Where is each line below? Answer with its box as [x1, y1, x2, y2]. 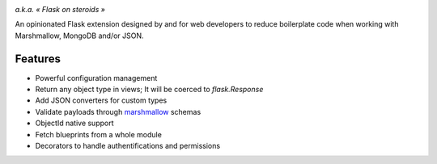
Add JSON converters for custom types [35, 95, 168, 105]
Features [15, 52, 61, 65]
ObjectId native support [35, 118, 114, 128]
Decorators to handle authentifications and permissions [35, 141, 221, 151]
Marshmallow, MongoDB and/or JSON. [15, 31, 144, 40]
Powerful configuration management [35, 73, 158, 82]
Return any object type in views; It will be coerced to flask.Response [35, 85, 264, 95]
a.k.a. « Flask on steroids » [15, 5, 105, 14]
